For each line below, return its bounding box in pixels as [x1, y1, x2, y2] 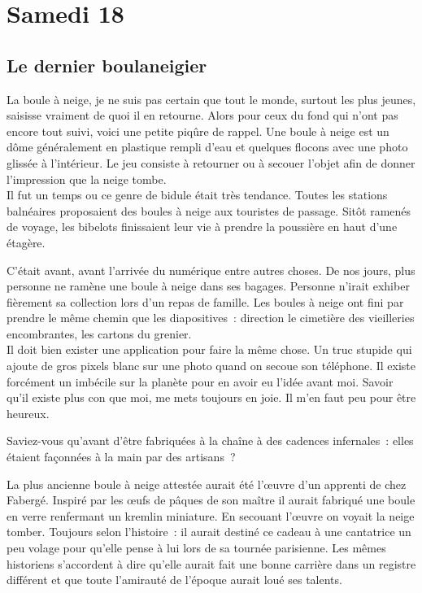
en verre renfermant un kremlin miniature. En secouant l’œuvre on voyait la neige [7, 507, 415, 524]
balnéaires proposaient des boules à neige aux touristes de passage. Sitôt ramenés [7, 202, 411, 219]
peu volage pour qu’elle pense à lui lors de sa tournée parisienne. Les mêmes [7, 539, 386, 556]
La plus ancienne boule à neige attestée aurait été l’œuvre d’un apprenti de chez [7, 475, 407, 492]
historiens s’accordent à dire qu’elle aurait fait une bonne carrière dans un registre [7, 555, 416, 572]
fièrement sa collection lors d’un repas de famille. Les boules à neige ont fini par [7, 293, 404, 310]
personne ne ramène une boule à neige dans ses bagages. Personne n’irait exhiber [7, 277, 410, 294]
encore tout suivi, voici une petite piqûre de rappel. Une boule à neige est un [7, 122, 389, 139]
